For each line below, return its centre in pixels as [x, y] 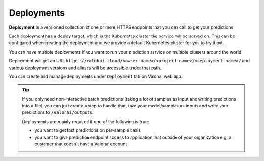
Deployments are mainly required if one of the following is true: [86, 121]
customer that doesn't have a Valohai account [81, 144]
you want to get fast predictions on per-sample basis [88, 130]
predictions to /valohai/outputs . [58, 112]
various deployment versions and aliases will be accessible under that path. [85, 68]
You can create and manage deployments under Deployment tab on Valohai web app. [96, 76]
